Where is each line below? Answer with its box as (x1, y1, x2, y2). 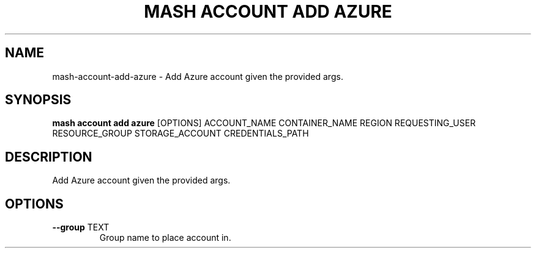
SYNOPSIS (5, 92, 72, 108)
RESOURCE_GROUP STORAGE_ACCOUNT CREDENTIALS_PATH (52, 128, 309, 139)
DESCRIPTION (5, 149, 92, 165)
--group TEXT (52, 222, 110, 233)
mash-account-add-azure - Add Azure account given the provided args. (52, 71, 343, 82)
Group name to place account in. (99, 232, 231, 243)
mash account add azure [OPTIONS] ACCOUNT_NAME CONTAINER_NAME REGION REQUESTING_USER (52, 118, 476, 129)
